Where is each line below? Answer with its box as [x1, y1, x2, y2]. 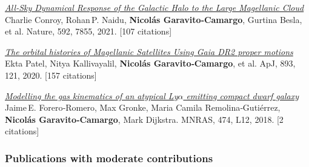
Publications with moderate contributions [5, 150, 213, 165]
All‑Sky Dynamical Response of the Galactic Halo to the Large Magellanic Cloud [5, 1, 304, 13]
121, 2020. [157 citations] [5, 68, 97, 81]
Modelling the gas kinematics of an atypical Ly [5, 89, 178, 102]
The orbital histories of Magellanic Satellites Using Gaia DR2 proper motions [5, 45, 293, 57]
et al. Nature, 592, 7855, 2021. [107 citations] [5, 25, 172, 38]
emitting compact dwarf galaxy [186, 89, 299, 102]
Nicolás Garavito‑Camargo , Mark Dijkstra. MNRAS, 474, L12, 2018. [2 [5, 113, 284, 125]
